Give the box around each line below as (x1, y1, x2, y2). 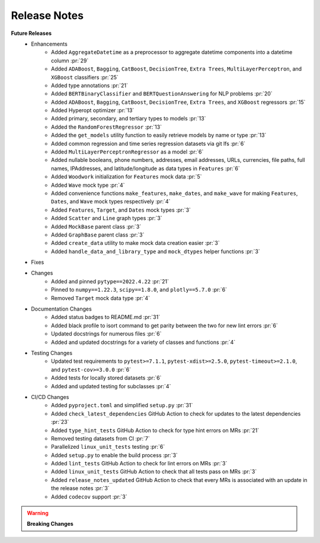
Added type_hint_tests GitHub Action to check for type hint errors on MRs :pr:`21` (51, 427, 260, 434)
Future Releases (11, 30, 52, 37)
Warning (27, 510, 49, 517)
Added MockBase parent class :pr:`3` (51, 223, 142, 230)
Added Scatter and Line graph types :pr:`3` (51, 215, 162, 222)
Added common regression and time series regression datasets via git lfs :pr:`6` (51, 140, 246, 147)
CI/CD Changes (31, 393, 69, 400)
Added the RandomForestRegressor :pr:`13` (51, 123, 162, 130)
